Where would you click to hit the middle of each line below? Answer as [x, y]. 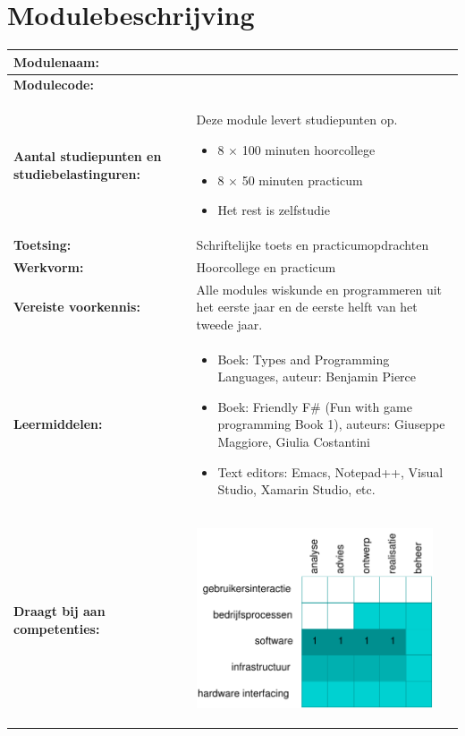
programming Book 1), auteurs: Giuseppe [331, 424]
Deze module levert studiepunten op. [297, 120]
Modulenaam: [56, 61]
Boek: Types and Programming [304, 359]
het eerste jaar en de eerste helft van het [307, 307]
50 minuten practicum [302, 180]
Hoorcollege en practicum [266, 266]
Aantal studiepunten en [88, 155]
